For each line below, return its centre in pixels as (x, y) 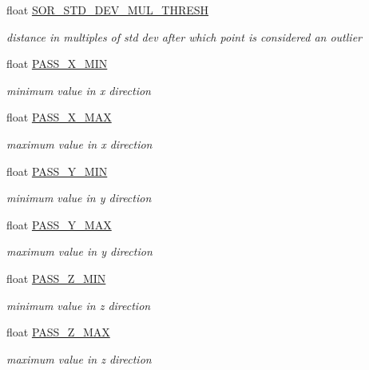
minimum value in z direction (79, 305)
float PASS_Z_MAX (58, 332)
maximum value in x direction (79, 143)
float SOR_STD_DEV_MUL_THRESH (108, 10)
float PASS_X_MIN (57, 64)
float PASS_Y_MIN (57, 171)
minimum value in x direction (79, 90)
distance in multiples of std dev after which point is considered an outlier (184, 36)
